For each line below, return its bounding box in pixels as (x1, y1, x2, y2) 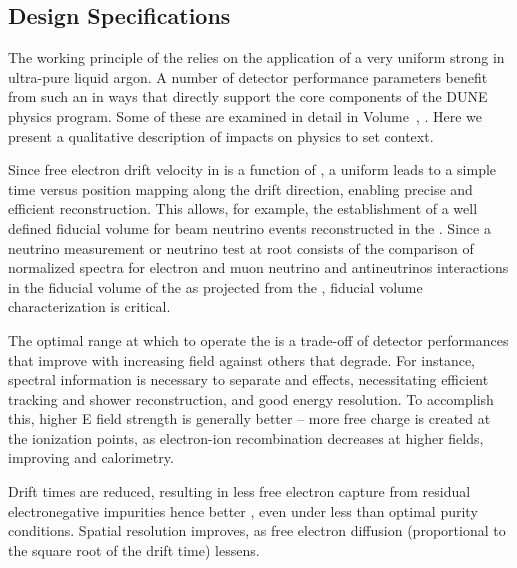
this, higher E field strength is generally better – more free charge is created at (8, 408, 491, 429)
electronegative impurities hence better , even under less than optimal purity (8, 500, 478, 521)
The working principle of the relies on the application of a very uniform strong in (8, 47, 505, 68)
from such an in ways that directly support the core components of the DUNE (8, 86, 488, 107)
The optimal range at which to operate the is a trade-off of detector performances (8, 329, 509, 350)
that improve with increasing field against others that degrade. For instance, (8, 349, 475, 370)
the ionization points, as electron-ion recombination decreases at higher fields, (8, 427, 484, 448)
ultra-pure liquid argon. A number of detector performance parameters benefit (8, 66, 488, 87)
